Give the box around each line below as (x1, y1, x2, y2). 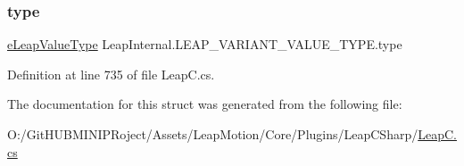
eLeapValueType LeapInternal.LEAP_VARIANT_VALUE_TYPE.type (7, 35, 402, 54)
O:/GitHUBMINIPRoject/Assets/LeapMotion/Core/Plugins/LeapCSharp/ (7, 125, 418, 143)
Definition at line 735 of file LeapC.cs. (7, 64, 215, 83)
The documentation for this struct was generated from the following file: (7, 95, 402, 113)
